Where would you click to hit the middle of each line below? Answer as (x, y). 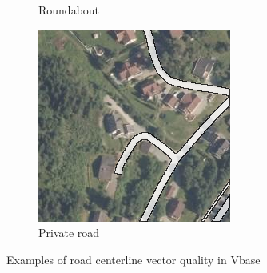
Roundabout (69, 10)
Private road (69, 233)
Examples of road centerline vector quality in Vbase (133, 259)
